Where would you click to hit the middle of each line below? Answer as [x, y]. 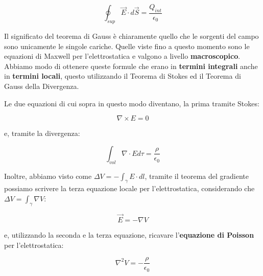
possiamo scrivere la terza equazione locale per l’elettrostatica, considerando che [129, 188]
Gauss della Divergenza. [42, 86]
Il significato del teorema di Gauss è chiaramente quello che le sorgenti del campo [131, 36]
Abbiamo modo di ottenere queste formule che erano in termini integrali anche [131, 66]
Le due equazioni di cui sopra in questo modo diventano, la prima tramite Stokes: [132, 103]
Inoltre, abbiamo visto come [48, 176]
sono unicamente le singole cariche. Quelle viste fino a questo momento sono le [127, 46]
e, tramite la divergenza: [42, 133]
